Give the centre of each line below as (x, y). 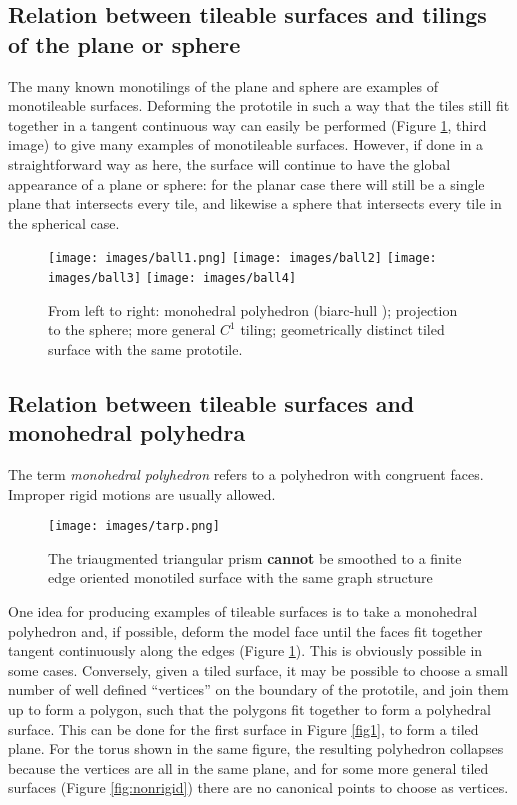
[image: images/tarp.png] (134, 526)
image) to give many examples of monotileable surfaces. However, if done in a (246, 144)
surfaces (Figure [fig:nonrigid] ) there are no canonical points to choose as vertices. (258, 787)
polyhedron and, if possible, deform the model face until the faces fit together (245, 630)
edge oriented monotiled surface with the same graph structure (240, 577)
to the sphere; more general (132, 329)
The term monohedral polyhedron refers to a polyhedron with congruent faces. (246, 474)
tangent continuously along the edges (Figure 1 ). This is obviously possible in (245, 650)
